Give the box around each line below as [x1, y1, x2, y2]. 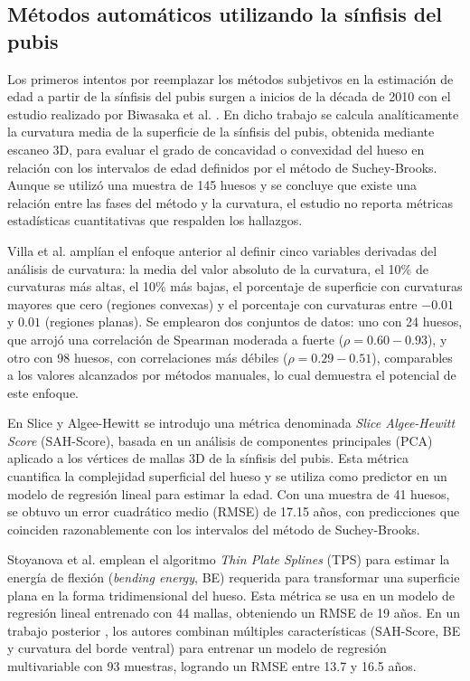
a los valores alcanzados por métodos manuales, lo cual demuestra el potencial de [7, 365, 456, 384]
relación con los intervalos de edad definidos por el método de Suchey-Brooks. [7, 157, 437, 176]
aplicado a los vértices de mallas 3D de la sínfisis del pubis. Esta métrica [7, 449, 409, 468]
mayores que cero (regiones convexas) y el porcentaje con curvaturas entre [7, 294, 418, 313]
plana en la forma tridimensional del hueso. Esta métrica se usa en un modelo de [7, 585, 455, 604]
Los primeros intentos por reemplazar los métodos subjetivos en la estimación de [7, 69, 454, 88]
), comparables [371, 347, 453, 366]
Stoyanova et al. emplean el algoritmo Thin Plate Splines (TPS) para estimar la [7, 550, 450, 569]
